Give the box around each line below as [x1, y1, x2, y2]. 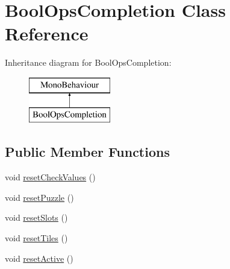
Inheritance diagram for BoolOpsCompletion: [5, 56, 172, 69]
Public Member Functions [5, 142, 170, 161]
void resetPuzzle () [5, 191, 74, 203]
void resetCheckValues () [5, 171, 96, 183]
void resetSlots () [5, 211, 68, 224]
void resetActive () [5, 252, 73, 264]
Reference [5, 21, 89, 46]
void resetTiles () [5, 232, 68, 244]
